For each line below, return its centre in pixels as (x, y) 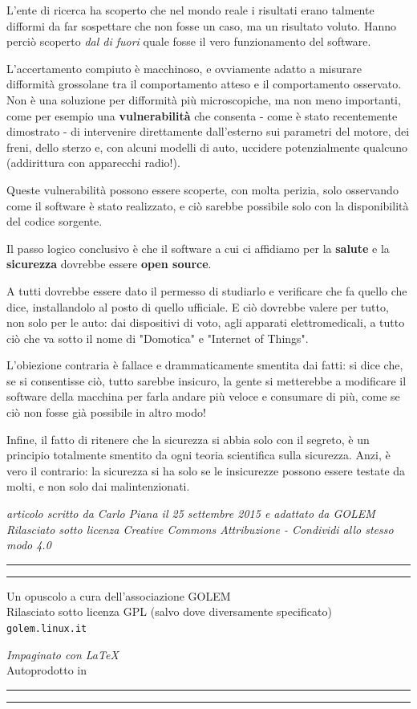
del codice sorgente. (55, 221)
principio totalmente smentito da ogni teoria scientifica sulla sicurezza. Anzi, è (198, 455)
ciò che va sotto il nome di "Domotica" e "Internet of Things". (158, 338)
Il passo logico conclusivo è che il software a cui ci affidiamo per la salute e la (198, 248)
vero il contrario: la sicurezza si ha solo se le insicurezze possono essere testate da (206, 470)
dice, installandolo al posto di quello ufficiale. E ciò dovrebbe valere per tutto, (198, 306)
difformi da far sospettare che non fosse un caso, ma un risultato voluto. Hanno (201, 25)
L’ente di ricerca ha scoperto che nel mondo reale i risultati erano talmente (190, 10)
